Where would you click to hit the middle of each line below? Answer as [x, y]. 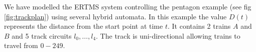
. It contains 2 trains [199, 26]
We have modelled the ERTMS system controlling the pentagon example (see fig [128, 6]
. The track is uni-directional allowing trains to [168, 35]
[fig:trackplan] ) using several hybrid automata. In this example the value [115, 16]
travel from [21, 45]
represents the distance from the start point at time [84, 26]
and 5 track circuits [42, 35]
